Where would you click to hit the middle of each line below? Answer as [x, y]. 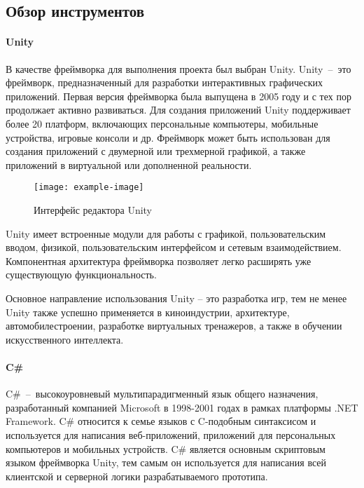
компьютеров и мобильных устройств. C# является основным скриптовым [166, 448]
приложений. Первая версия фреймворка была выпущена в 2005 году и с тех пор [178, 96]
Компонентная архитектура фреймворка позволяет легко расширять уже [159, 260]
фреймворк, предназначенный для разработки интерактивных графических [164, 82]
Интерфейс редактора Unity [93, 209]
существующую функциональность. [81, 274]
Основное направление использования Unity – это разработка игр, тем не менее [176, 298]
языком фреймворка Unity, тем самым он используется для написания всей [166, 462]
